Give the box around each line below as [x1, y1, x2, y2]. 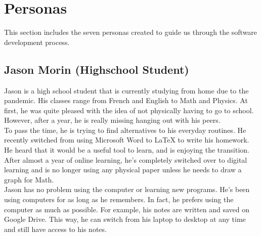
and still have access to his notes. [4, 223, 107, 234]
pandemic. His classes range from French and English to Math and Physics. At [4, 95, 248, 106]
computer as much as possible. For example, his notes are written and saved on [4, 204, 250, 214]
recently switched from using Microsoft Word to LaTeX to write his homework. [4, 134, 249, 145]
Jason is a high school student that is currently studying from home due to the [4, 85, 249, 96]
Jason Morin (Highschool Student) [4, 61, 189, 77]
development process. [4, 36, 70, 47]
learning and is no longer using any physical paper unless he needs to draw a [4, 164, 242, 175]
